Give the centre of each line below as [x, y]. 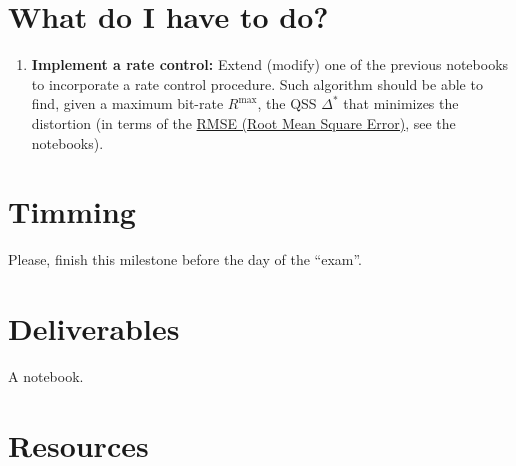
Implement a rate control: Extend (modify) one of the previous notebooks [270, 64]
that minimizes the [401, 103]
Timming [72, 211]
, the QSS [287, 103]
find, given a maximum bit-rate [127, 103]
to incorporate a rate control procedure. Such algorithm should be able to [257, 83]
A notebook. [46, 375]
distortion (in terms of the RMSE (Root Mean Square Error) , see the [243, 122]
